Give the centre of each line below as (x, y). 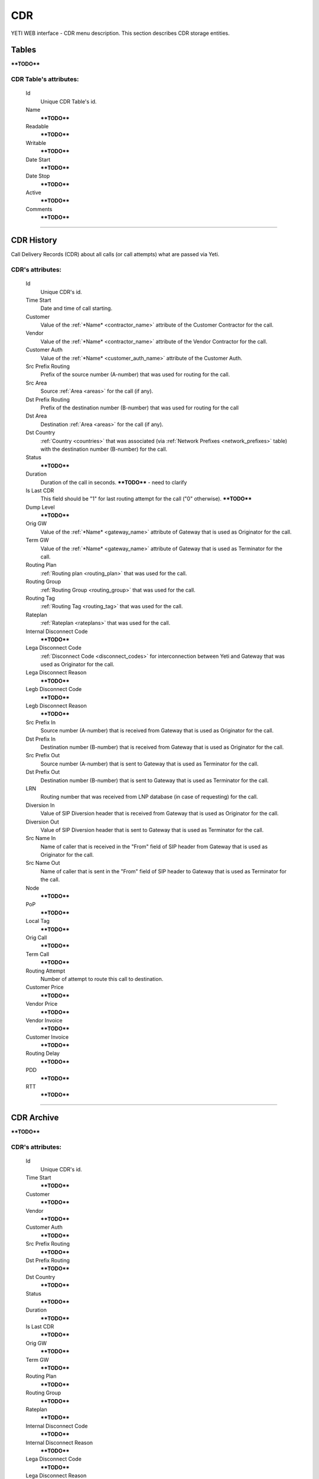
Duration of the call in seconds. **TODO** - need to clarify (114, 482)
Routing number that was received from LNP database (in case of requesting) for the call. (149, 797)
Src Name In (41, 838)
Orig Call (36, 937)
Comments (39, 209)
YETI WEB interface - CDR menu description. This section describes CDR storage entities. (120, 33)
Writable (36, 143)
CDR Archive (35, 1118)
